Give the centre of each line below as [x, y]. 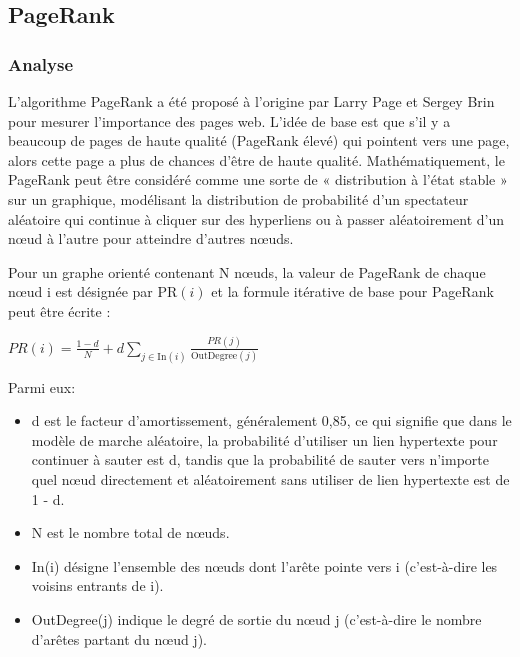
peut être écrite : [59, 310]
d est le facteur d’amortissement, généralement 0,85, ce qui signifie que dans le [271, 420]
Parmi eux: [42, 386]
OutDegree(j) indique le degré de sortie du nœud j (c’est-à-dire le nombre [256, 619]
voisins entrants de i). [97, 585]
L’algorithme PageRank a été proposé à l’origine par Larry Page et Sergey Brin [251, 101]
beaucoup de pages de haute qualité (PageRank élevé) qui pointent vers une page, [259, 140]
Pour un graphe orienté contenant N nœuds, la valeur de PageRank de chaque [247, 271]
